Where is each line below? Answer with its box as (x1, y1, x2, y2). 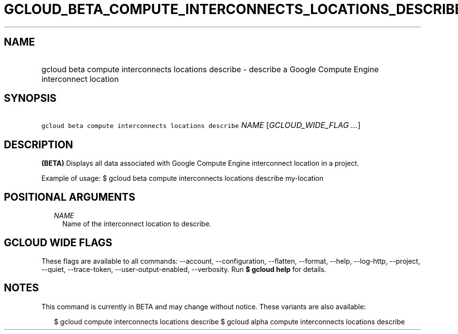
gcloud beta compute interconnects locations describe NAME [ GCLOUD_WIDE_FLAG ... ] (41, 120, 361, 130)
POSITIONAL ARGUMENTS (4, 191, 135, 203)
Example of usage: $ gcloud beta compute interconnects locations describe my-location (41, 174, 324, 183)
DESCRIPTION (4, 138, 73, 151)
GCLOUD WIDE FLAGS (4, 236, 113, 249)
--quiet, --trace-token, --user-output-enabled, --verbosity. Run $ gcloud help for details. (41, 265, 327, 273)
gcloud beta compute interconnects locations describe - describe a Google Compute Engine (41, 64, 379, 74)
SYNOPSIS (4, 92, 57, 105)
